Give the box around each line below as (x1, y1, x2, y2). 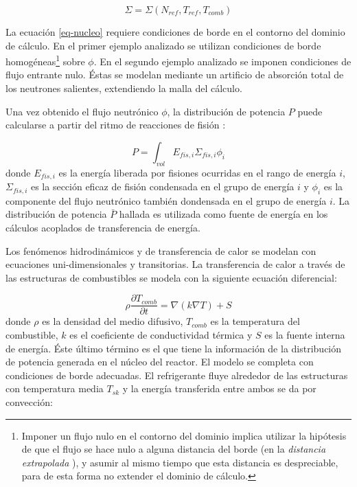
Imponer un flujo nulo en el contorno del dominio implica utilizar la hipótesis (21, 428, 347, 442)
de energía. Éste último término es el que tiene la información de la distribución (5, 341, 342, 355)
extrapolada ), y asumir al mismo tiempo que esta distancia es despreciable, (21, 455, 338, 469)
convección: (5, 395, 53, 409)
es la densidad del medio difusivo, (42, 314, 183, 328)
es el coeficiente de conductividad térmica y (69, 328, 253, 342)
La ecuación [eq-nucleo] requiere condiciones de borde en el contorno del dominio (5, 25, 345, 38)
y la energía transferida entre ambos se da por (122, 381, 316, 396)
